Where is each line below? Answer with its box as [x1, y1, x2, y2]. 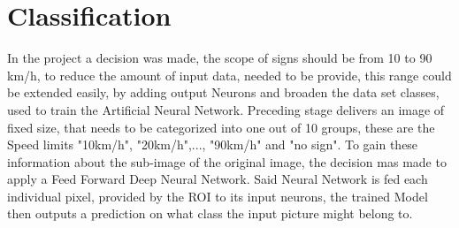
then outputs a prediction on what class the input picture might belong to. [7, 204, 413, 223]
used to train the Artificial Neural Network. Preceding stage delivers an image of [7, 100, 445, 118]
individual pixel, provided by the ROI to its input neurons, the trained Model [7, 186, 428, 205]
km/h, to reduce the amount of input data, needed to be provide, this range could [7, 65, 452, 84]
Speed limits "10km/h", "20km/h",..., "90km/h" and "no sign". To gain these [7, 135, 418, 154]
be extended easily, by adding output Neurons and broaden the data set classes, [7, 83, 440, 102]
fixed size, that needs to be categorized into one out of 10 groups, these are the [7, 118, 435, 136]
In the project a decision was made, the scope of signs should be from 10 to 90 [7, 49, 432, 67]
